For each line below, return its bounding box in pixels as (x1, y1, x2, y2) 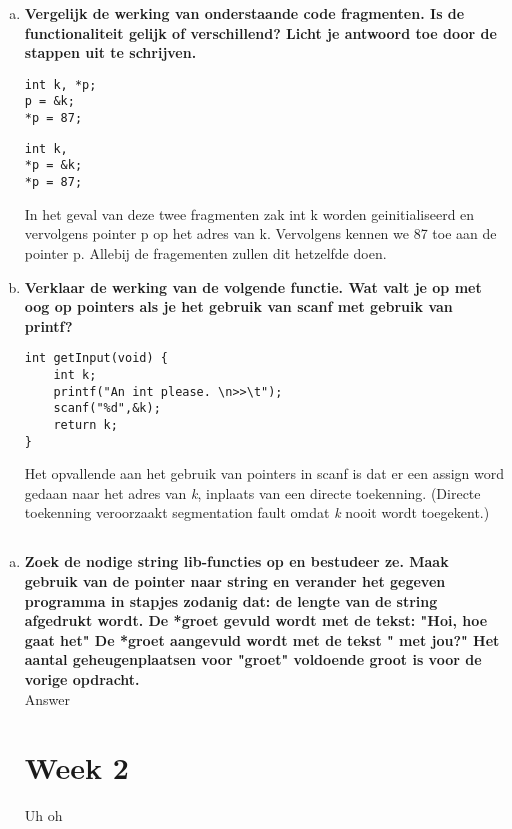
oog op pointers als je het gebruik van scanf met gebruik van (24, 296, 453, 317)
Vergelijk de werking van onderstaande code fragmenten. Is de (24, 3, 465, 23)
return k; (53, 417, 118, 432)
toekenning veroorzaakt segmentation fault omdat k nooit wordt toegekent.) (24, 502, 490, 523)
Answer (24, 688, 71, 709)
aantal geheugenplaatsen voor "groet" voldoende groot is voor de (24, 649, 482, 670)
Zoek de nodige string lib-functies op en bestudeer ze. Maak (24, 551, 449, 572)
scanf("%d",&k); (53, 401, 161, 416)
